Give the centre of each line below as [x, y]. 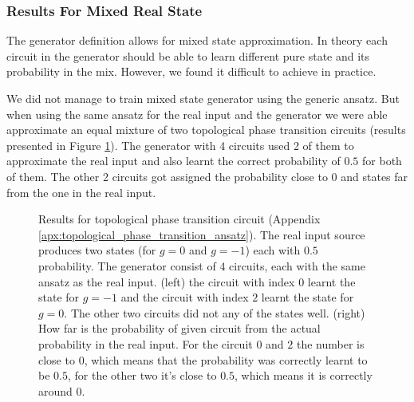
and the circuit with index [185, 297]
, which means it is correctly [304, 375]
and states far [375, 176]
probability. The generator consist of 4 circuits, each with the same [202, 265]
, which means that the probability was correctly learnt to [226, 359]
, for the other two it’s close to [142, 375]
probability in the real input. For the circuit [146, 343]
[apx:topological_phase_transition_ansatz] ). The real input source [202, 234]
